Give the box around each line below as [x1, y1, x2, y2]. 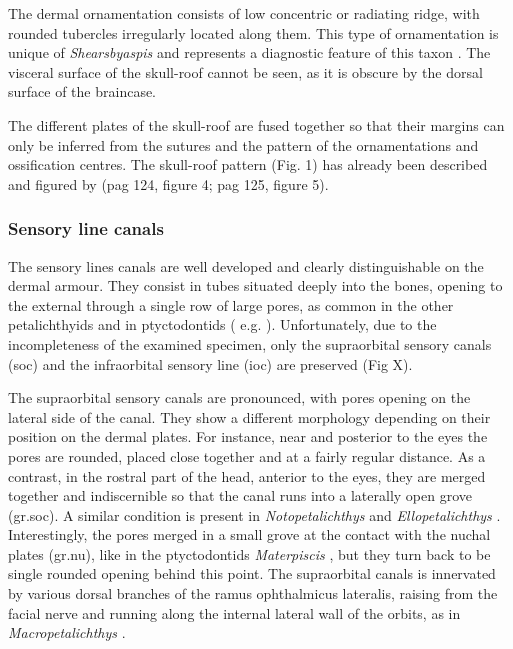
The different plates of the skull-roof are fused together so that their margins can [8, 114, 505, 135]
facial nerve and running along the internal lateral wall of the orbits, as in [8, 602, 461, 623]
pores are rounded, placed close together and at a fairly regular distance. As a [8, 445, 486, 466]
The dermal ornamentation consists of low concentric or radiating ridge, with [8, 3, 480, 23]
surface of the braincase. [8, 81, 157, 102]
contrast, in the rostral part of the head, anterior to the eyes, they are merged [8, 465, 486, 486]
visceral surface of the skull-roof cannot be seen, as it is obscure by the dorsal [8, 61, 483, 82]
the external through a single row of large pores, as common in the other [8, 294, 454, 315]
